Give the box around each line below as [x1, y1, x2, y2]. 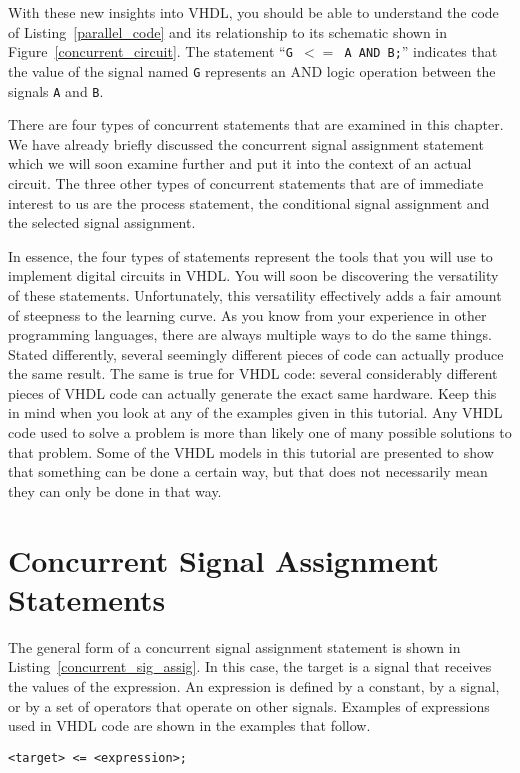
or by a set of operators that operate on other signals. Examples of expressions [8, 695, 490, 716]
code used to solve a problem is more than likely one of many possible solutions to [8, 422, 512, 443]
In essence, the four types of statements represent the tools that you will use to [8, 245, 493, 266]
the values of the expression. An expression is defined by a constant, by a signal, [8, 675, 500, 696]
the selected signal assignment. [8, 212, 196, 233]
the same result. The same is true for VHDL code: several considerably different [8, 363, 498, 384]
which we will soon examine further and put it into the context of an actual [8, 153, 472, 174]
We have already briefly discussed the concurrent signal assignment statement [8, 133, 484, 154]
